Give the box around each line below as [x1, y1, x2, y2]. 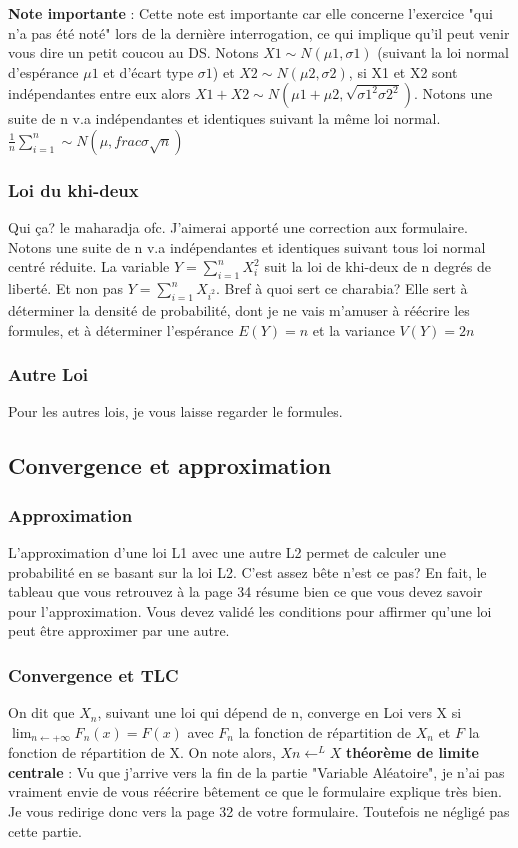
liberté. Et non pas [8, 278, 124, 299]
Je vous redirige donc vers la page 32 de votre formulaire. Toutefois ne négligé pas [8, 800, 510, 821]
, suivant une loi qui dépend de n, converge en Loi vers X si [97, 702, 462, 723]
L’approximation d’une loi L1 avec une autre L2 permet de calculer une [8, 541, 446, 562]
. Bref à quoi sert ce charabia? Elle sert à [216, 278, 468, 299]
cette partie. [8, 820, 82, 841]
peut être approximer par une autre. [8, 620, 230, 641]
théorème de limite [345, 742, 479, 763]
